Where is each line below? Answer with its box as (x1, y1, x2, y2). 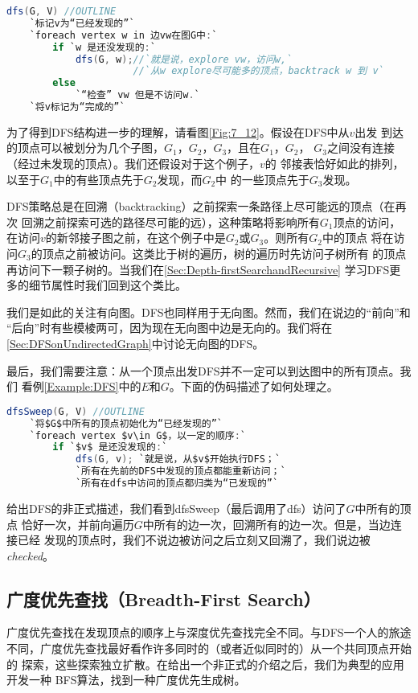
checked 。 (6, 547, 55, 564)
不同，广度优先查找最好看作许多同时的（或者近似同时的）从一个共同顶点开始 (6, 640, 412, 657)
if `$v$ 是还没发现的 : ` (52, 441, 168, 453)
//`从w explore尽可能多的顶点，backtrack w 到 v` (133, 65, 384, 77)
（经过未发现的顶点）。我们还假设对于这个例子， (6, 155, 260, 172)
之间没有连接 (326, 139, 395, 156)
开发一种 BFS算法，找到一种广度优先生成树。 (6, 671, 246, 688)
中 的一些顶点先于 (215, 170, 309, 187)
